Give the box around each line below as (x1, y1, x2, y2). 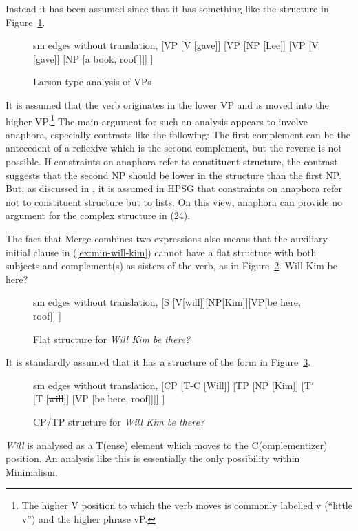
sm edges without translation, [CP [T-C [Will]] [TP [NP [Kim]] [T (33, 377, 311, 392)
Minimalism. (6, 464, 58, 479)
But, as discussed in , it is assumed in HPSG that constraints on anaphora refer (6, 181, 343, 196)
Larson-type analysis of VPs (33, 74, 151, 89)
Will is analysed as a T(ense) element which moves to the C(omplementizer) (6, 437, 328, 452)
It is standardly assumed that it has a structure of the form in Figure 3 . (6, 355, 311, 369)
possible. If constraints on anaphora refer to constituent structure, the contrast (6, 154, 338, 168)
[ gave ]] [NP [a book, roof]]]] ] (33, 51, 154, 65)
